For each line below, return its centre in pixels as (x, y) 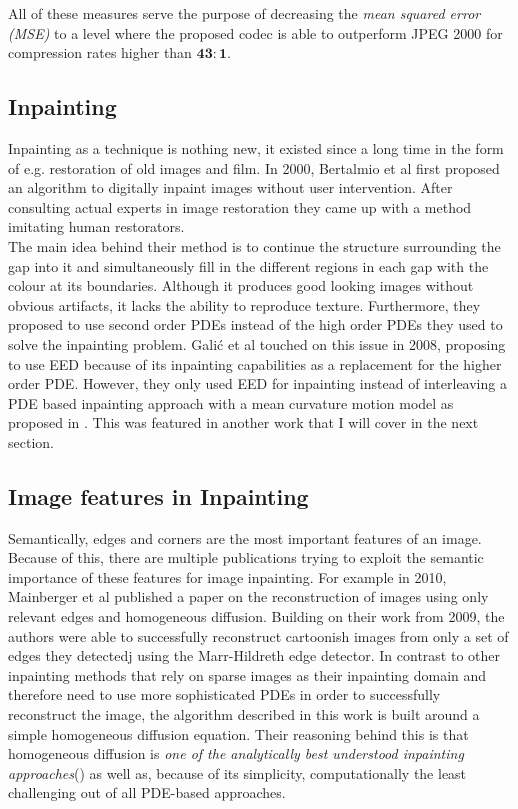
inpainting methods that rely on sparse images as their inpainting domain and (247, 674)
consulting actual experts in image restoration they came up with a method (240, 206)
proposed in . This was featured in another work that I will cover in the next (243, 422)
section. (31, 441)
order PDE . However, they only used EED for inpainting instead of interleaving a (257, 383)
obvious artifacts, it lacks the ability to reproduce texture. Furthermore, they (244, 304)
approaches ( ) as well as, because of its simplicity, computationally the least (237, 772)
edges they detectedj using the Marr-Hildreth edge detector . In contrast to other (254, 655)
